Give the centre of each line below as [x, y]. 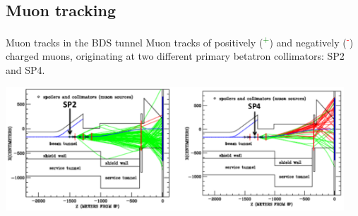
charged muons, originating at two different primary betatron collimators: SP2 [175, 56]
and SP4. [25, 70]
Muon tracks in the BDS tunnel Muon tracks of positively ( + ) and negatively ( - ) [180, 41]
